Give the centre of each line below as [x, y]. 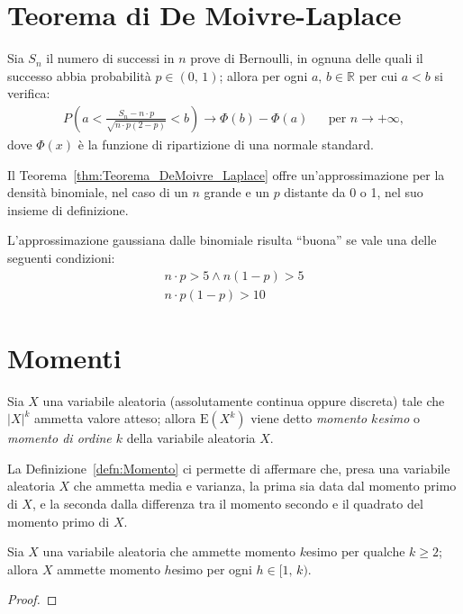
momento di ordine [59, 438]
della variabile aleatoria [191, 438]
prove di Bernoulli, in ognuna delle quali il [307, 58]
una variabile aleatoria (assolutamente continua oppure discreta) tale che [244, 400]
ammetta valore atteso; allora [115, 418]
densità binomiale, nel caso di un [98, 192]
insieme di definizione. [68, 209]
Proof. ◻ [32, 599]
